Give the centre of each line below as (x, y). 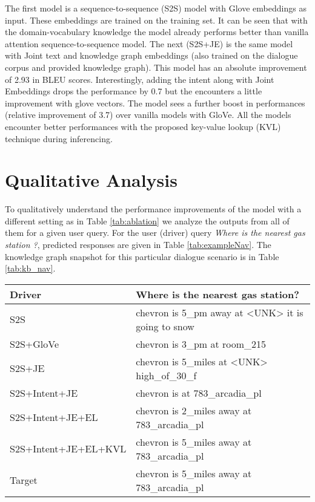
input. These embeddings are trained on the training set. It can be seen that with (156, 20)
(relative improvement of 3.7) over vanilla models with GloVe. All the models (148, 115)
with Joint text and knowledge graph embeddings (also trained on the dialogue (151, 55)
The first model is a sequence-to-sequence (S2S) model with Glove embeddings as (156, 8)
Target (24, 480)
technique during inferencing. (59, 138)
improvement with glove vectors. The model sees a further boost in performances (155, 103)
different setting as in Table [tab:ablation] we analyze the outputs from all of (147, 220)
